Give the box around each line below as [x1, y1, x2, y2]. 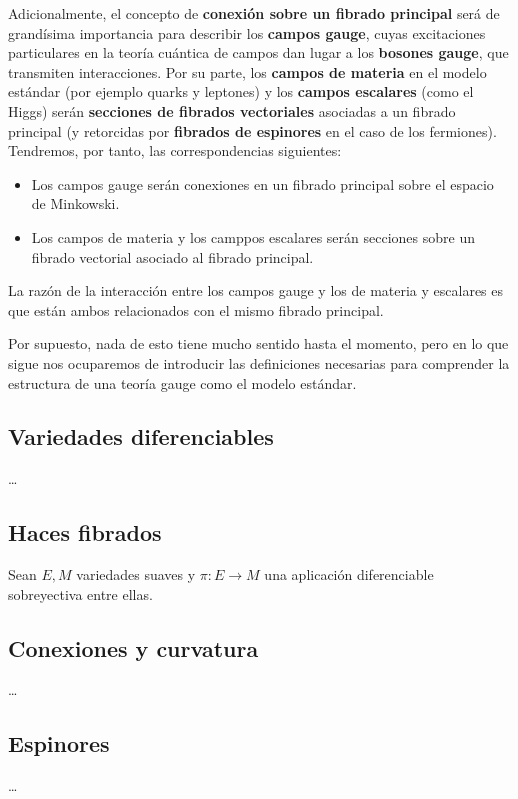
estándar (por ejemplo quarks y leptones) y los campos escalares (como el [8, 81, 474, 102]
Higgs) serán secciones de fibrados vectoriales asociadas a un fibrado [8, 100, 456, 121]
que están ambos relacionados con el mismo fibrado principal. [8, 299, 384, 320]
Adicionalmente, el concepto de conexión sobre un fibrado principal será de [8, 3, 500, 23]
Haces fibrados [8, 517, 162, 548]
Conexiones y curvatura [8, 632, 259, 663]
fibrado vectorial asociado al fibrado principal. [31, 246, 314, 267]
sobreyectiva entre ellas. [8, 583, 153, 604]
